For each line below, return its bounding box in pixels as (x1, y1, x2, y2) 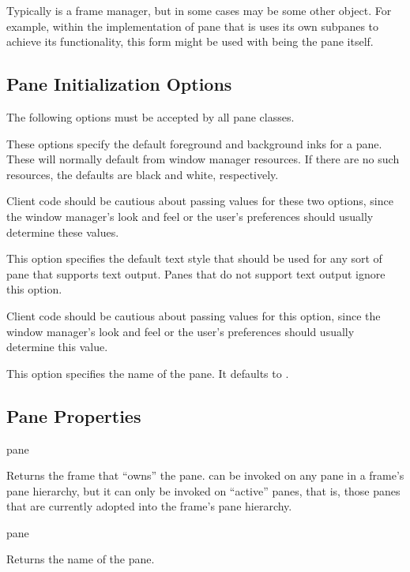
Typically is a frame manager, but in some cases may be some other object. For (6, 2, 392, 18)
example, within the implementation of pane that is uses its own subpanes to (6, 17, 379, 34)
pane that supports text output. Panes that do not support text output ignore (6, 265, 386, 282)
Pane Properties (6, 403, 141, 428)
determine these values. (6, 223, 119, 240)
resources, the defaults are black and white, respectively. (6, 166, 279, 182)
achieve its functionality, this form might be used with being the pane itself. (6, 33, 374, 50)
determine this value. (6, 338, 108, 355)
